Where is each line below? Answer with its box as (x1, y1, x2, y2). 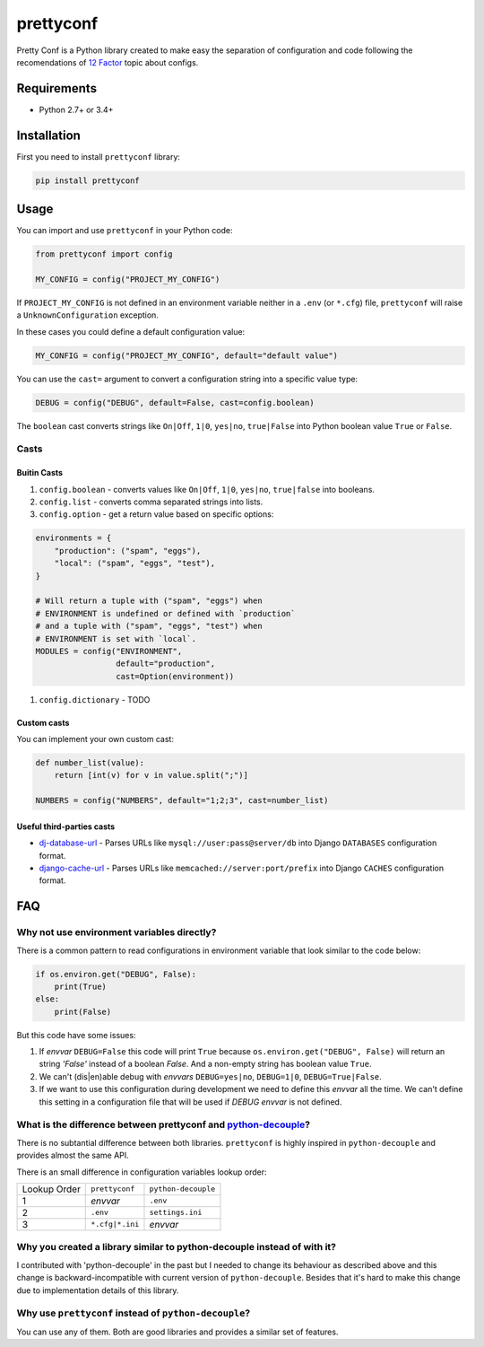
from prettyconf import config (35, 249, 174, 259)
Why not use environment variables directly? (16, 926, 217, 939)
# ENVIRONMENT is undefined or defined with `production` (35, 608, 296, 618)
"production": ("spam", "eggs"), (54, 546, 202, 555)
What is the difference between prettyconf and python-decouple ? (16, 1118, 311, 1131)
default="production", (115, 659, 215, 669)
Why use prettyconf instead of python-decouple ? (16, 1307, 251, 1319)
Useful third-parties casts (16, 821, 116, 832)
